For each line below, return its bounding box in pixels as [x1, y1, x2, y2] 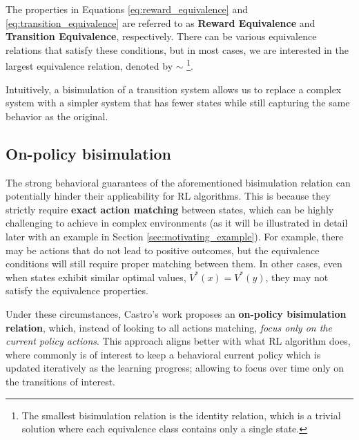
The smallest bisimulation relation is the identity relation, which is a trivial [21, 408, 341, 422]
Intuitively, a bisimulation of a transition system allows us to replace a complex [6, 82, 342, 96]
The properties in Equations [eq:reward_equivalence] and [6, 2, 248, 16]
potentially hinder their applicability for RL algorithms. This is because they [6, 189, 331, 203]
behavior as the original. [6, 108, 108, 123]
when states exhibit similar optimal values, [6, 269, 186, 284]
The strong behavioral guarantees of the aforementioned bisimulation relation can [6, 175, 351, 189]
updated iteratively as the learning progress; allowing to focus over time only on [6, 361, 345, 375]
